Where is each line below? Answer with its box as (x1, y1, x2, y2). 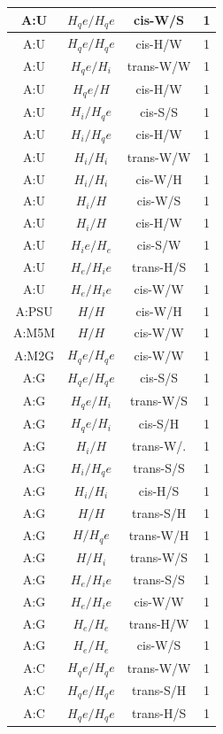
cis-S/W (136, 236, 181, 254)
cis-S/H (138, 413, 180, 432)
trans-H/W (128, 614, 189, 632)
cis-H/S (138, 481, 180, 499)
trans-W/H (128, 525, 189, 544)
